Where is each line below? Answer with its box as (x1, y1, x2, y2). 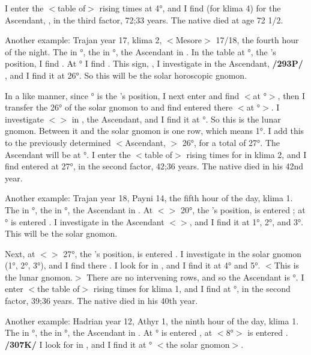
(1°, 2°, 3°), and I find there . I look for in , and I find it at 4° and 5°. (5, 259, 261, 272)
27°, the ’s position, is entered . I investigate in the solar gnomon (63, 247, 302, 259)
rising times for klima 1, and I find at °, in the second (93, 282, 291, 295)
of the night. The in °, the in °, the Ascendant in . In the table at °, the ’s (5, 45, 276, 58)
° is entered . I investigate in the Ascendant (5, 215, 165, 228)
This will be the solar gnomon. (5, 227, 118, 240)
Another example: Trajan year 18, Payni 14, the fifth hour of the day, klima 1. (5, 192, 293, 204)
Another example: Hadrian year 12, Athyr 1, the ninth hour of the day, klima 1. (5, 314, 299, 327)
